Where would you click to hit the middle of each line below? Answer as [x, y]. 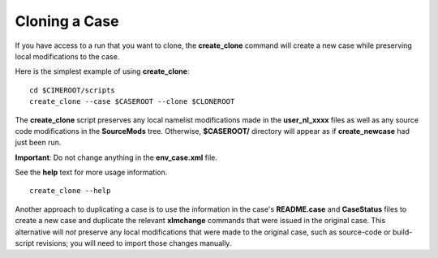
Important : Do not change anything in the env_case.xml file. [116, 157]
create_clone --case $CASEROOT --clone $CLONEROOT [132, 102]
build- [402, 232]
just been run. [38, 143]
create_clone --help [70, 191]
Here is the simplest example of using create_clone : [102, 71]
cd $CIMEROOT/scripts [72, 90]
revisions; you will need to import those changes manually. [134, 243]
